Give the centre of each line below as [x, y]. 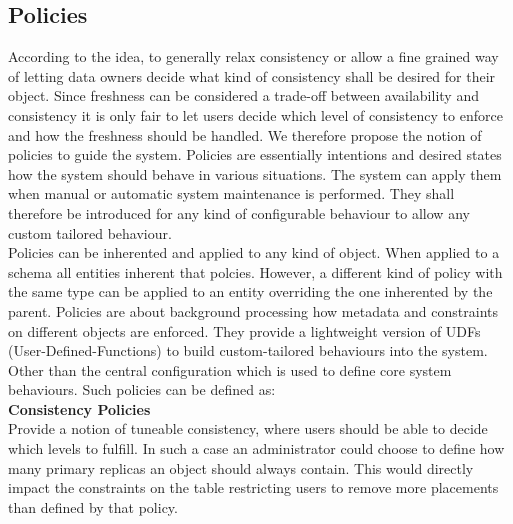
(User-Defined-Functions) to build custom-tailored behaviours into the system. [248, 350]
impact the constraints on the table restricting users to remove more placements [253, 487]
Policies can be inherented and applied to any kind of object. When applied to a [254, 252]
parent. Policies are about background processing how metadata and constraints [253, 310]
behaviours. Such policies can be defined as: [142, 389]
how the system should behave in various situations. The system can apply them [255, 173]
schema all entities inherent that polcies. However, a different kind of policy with [255, 271]
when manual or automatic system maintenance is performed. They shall [231, 193]
